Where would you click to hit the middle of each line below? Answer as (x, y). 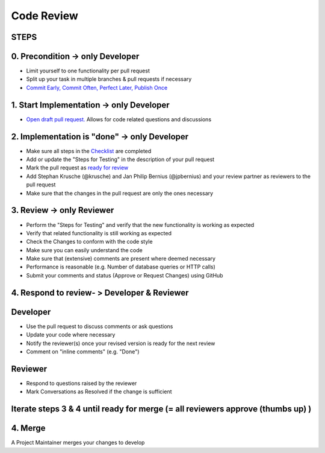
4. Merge (28, 428)
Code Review (45, 16)
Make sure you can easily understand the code (84, 250)
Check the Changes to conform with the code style (89, 242)
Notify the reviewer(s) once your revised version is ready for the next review (121, 343)
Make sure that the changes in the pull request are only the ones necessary (120, 193)
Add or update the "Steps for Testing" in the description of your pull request (120, 159)
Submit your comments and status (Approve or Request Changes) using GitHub (125, 275)
